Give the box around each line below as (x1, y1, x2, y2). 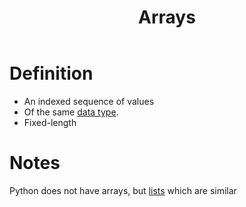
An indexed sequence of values (23, 95, 155, 107)
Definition (9, 62, 94, 85)
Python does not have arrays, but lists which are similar (9, 184, 237, 196)
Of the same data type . (23, 106, 119, 118)
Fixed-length (23, 116, 77, 128)
